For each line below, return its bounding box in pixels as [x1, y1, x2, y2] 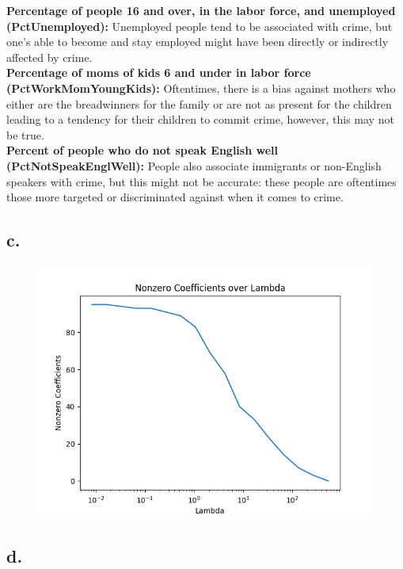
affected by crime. [6, 48, 93, 65]
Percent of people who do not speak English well [6, 142, 278, 158]
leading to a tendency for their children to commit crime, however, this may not [6, 111, 394, 128]
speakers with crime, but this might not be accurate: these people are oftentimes [6, 173, 397, 189]
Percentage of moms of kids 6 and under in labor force [6, 64, 311, 81]
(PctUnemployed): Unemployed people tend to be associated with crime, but [6, 17, 393, 34]
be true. [6, 126, 44, 143]
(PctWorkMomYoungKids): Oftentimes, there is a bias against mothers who [6, 79, 396, 96]
